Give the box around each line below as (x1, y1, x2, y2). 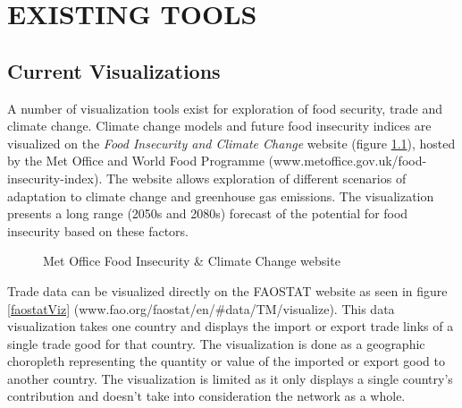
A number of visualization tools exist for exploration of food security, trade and (7, 98, 443, 117)
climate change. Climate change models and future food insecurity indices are (7, 116, 432, 135)
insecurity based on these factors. (7, 221, 189, 240)
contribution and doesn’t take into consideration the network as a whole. (7, 387, 406, 405)
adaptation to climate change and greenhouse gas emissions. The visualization (7, 186, 434, 205)
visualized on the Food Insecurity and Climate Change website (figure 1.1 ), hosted (7, 133, 456, 152)
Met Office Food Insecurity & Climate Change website (43, 251, 340, 270)
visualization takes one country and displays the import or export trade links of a (7, 317, 454, 336)
